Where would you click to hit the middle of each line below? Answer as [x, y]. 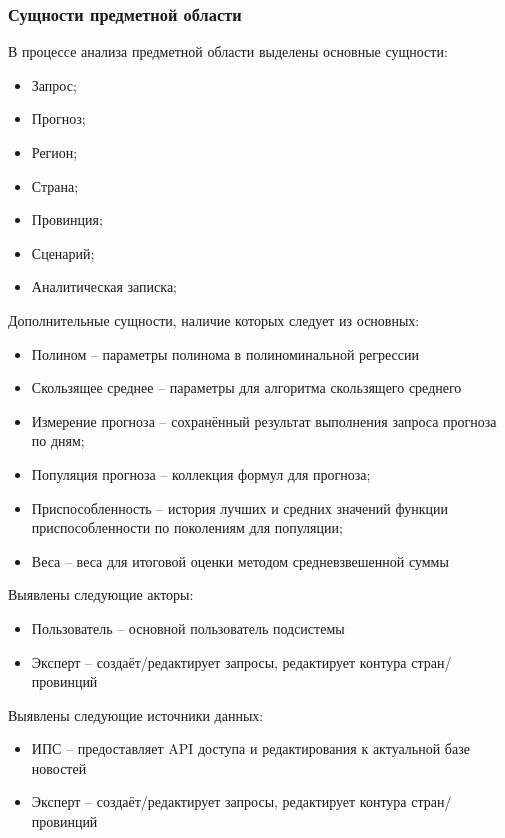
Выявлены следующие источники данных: [136, 714]
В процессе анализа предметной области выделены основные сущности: [228, 51]
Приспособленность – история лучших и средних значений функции [239, 507]
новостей [59, 767]
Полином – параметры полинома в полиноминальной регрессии [225, 353]
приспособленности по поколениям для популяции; [187, 527]
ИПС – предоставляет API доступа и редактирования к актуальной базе [250, 748]
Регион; [54, 152]
